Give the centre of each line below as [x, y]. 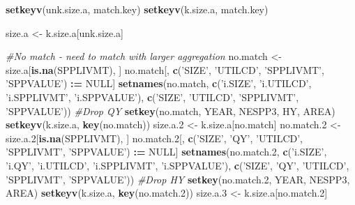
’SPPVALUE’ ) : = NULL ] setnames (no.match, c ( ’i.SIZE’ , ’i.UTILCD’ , [159, 83]
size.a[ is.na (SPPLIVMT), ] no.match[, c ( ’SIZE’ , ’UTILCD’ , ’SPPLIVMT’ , [165, 69]
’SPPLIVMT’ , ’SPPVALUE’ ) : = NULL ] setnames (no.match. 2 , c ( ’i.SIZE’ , [166, 152]
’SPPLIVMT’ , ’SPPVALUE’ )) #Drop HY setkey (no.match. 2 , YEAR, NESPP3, [178, 179]
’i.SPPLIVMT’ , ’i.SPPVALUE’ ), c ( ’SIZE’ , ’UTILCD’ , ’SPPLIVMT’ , [152, 97]
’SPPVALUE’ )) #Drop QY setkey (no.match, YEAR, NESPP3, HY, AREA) [171, 111]
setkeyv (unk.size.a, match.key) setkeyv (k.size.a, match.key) [137, 9]
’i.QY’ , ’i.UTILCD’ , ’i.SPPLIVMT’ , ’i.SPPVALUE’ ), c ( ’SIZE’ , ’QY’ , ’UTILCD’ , [177, 165]
